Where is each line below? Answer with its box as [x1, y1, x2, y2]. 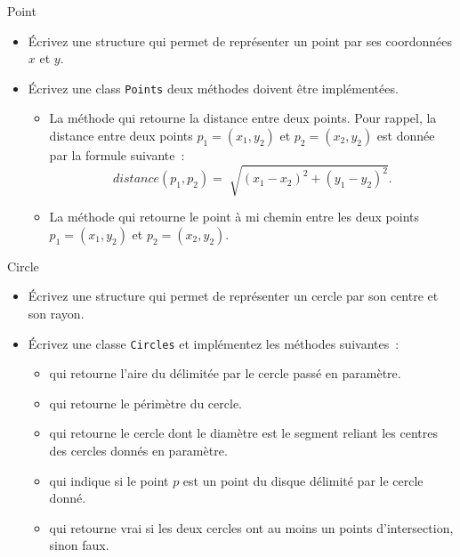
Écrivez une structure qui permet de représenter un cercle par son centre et [28, 287, 439, 305]
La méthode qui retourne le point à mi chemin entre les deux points [49, 207, 419, 226]
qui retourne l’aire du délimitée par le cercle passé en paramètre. [49, 364, 401, 383]
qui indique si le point [49, 471, 169, 489]
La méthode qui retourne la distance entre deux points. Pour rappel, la [49, 109, 437, 127]
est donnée [376, 126, 435, 145]
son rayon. [28, 303, 85, 322]
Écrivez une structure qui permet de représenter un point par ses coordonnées [28, 31, 452, 50]
